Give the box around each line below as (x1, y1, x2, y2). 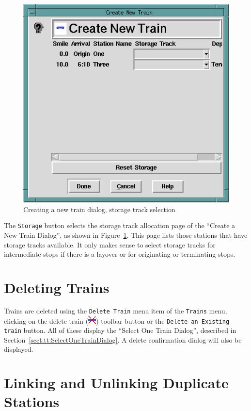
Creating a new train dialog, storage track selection (23, 204, 175, 214)
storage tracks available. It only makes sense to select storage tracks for (4, 239, 216, 249)
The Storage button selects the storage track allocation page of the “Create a (4, 220, 235, 230)
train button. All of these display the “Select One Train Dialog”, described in (4, 325, 236, 335)
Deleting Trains (4, 277, 110, 297)
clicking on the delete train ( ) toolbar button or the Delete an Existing (4, 315, 230, 326)
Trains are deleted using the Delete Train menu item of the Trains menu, (4, 305, 227, 315)
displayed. (4, 344, 33, 354)
